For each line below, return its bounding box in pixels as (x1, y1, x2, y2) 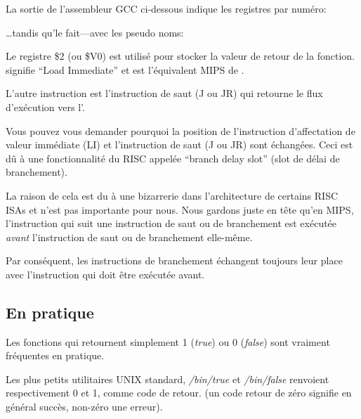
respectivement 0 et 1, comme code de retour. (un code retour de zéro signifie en (6, 385, 352, 400)
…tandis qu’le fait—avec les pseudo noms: (6, 25, 184, 39)
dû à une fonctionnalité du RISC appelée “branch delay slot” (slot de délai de (6, 150, 340, 165)
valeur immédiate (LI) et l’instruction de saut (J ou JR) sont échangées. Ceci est (6, 137, 353, 152)
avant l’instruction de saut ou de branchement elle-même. (6, 229, 253, 244)
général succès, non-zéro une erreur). (6, 399, 163, 414)
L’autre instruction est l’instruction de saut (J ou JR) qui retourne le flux (6, 86, 323, 101)
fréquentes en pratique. (6, 348, 105, 363)
